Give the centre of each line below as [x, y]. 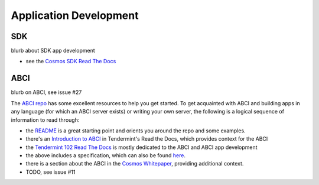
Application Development [75, 15]
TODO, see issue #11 [51, 172]
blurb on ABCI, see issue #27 [46, 92]
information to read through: [45, 120]
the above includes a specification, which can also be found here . [106, 155]
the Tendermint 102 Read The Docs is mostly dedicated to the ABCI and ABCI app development [141, 147]
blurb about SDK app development [53, 51]
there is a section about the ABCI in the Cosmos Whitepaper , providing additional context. [135, 164]
